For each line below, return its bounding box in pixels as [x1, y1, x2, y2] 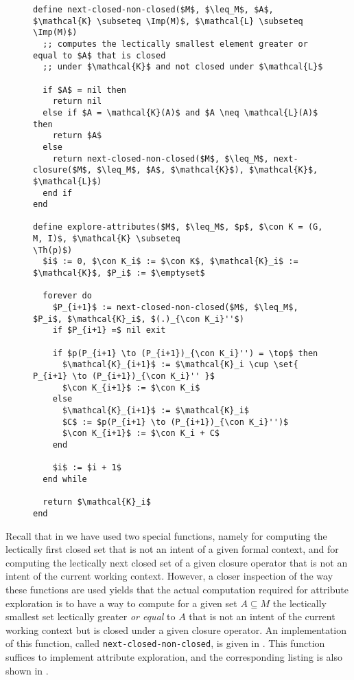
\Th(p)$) [33, 245, 73, 255]
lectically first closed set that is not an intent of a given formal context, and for [5, 542, 339, 556]
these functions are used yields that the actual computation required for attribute [5, 582, 349, 596]
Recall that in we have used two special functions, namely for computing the [5, 528, 327, 542]
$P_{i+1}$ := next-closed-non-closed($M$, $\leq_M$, [52, 303, 298, 313]
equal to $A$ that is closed [33, 50, 166, 61]
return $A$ [52, 131, 102, 141]
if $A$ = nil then [43, 85, 127, 95]
